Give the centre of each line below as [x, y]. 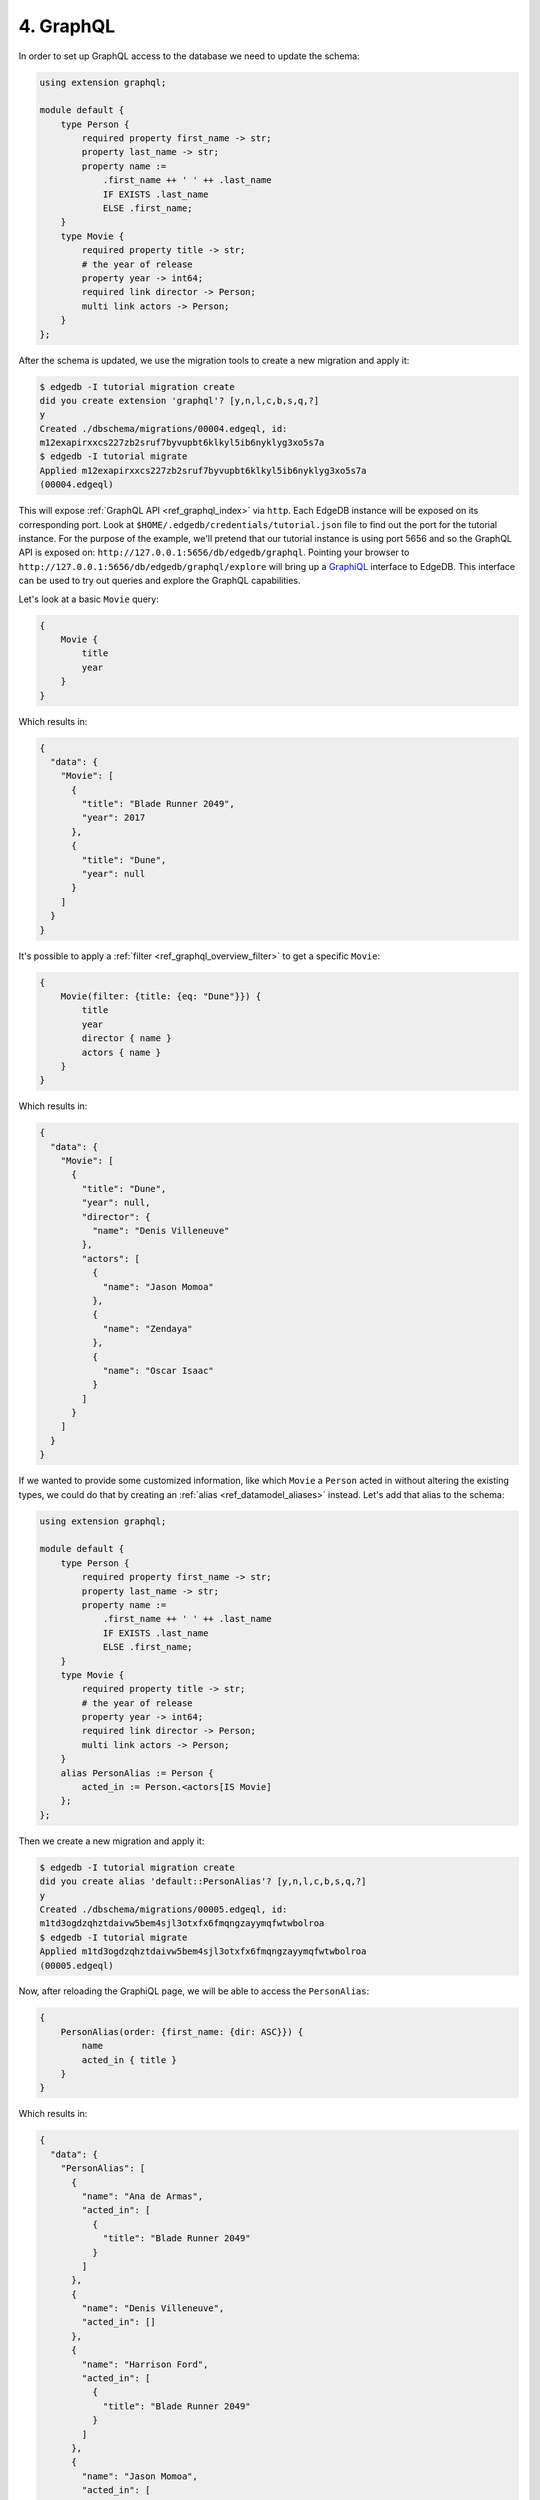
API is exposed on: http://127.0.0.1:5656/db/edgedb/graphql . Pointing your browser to [214, 552]
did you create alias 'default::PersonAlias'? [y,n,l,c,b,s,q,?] [203, 1881]
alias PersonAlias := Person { [137, 1773]
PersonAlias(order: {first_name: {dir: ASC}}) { [182, 2031]
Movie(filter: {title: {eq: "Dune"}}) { [161, 996]
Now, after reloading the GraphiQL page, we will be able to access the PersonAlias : [194, 1991]
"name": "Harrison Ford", [145, 2364]
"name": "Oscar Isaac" [158, 1370]
